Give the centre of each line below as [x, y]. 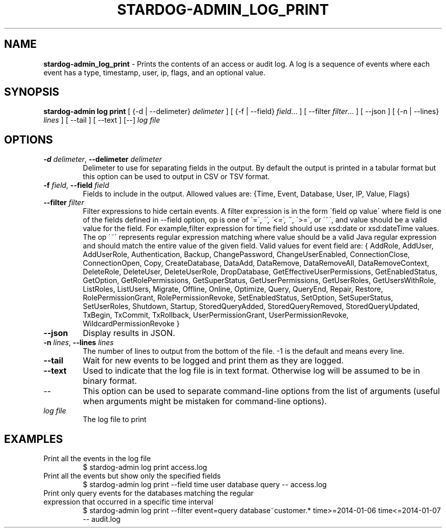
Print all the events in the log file [97, 459]
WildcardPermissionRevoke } [131, 324]
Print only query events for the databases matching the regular [149, 493]
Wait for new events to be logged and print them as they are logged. [213, 361]
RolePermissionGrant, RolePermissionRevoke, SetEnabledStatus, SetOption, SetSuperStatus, [238, 298]
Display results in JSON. [129, 333]
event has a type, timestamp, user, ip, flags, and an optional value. [155, 72]
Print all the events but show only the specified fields [132, 476]
